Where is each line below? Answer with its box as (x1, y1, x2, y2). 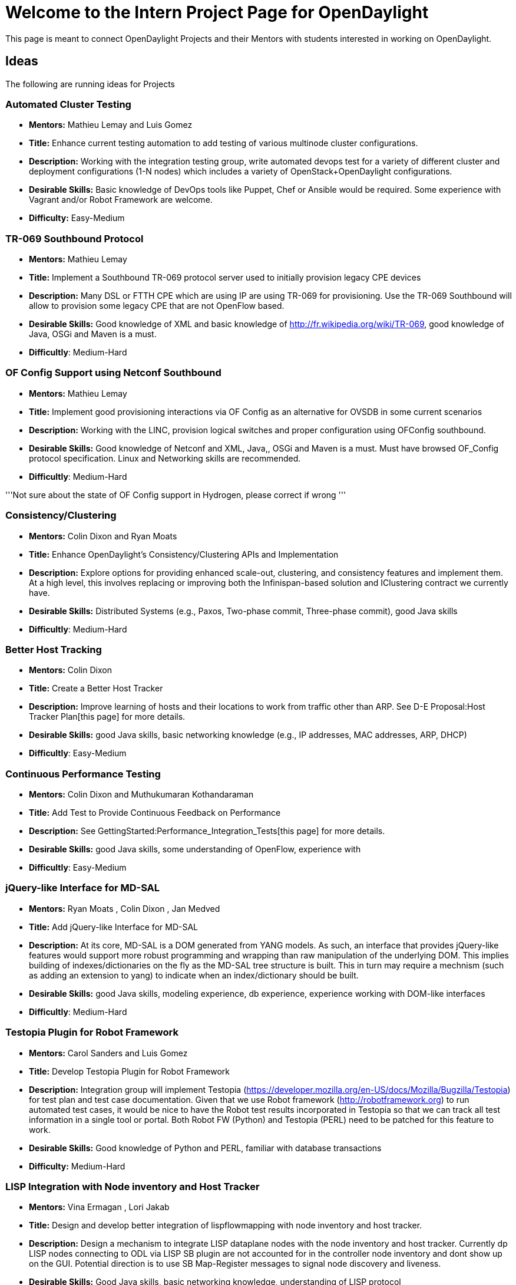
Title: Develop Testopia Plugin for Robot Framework (29, 1066, 230, 1076)
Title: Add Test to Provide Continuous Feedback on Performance (29, 808, 281, 818)
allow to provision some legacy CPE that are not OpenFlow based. (29, 301, 285, 311)
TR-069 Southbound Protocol (5, 232, 144, 245)
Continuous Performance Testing (5, 767, 161, 780)
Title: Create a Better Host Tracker (29, 683, 163, 694)
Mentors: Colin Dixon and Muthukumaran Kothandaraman (29, 789, 254, 800)
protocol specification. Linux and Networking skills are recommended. (29, 453, 301, 463)
